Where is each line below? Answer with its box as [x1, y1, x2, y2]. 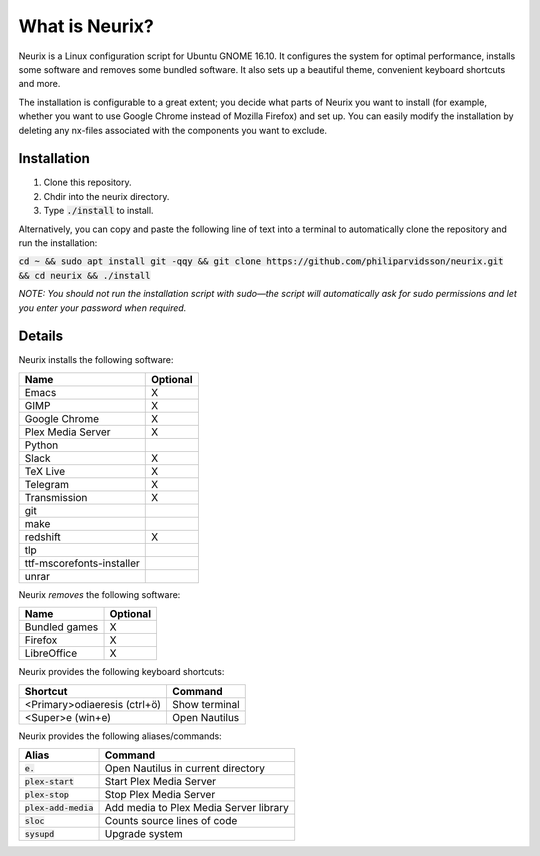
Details [18, 328, 64, 345]
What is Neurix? [18, 15, 155, 37]
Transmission [24, 490, 88, 504]
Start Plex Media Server [104, 775, 217, 788]
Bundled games [24, 620, 99, 634]
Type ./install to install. [43, 205, 154, 217]
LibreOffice [24, 646, 78, 660]
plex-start [24, 776, 75, 787]
